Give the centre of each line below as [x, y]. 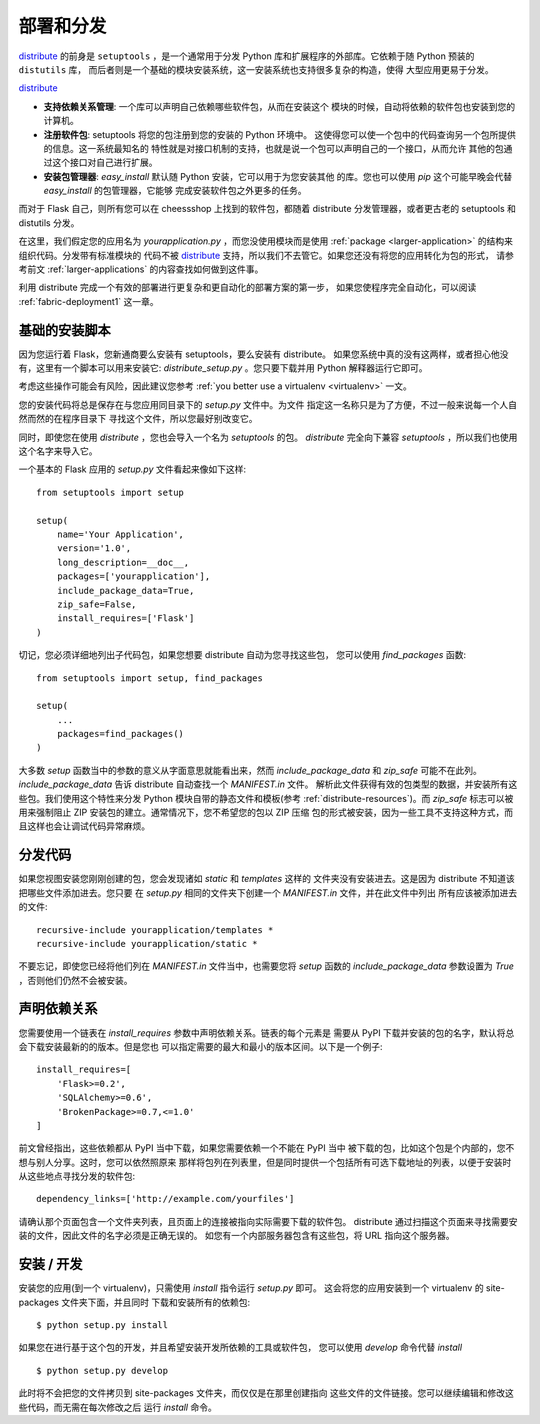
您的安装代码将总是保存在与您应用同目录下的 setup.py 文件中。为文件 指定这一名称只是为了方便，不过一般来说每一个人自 [267, 404]
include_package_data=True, [125, 590]
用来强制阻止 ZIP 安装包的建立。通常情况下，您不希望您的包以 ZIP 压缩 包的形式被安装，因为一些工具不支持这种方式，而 [266, 812]
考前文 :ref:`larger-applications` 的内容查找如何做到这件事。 [141, 269]
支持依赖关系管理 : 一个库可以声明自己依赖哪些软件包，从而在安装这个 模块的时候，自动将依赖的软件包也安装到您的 [279, 106]
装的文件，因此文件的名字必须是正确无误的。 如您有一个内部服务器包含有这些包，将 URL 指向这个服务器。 [236, 1236]
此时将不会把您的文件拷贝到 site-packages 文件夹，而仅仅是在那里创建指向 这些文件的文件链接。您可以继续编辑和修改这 [266, 1393]
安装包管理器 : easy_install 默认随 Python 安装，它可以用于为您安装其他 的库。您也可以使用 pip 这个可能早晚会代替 [278, 176]
